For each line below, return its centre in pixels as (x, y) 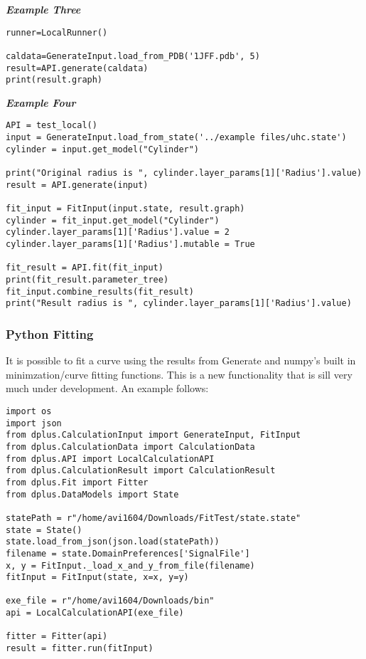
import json (34, 423)
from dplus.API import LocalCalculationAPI (110, 459)
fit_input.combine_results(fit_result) (100, 291)
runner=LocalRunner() (57, 32)
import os (29, 411)
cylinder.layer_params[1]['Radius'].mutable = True (130, 244)
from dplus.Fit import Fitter (77, 482)
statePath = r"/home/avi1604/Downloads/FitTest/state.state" (154, 518)
